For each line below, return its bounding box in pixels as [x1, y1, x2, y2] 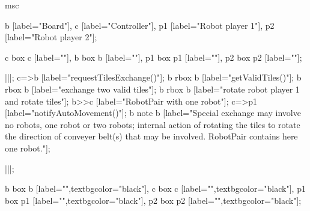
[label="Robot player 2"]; [5, 31, 97, 43]
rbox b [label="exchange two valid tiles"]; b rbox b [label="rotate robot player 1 [5, 82, 300, 95]
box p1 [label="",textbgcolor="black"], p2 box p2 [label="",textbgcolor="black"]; [5, 194, 302, 206]
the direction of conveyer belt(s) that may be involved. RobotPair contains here [5, 130, 298, 142]
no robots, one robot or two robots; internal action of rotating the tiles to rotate [5, 118, 300, 130]
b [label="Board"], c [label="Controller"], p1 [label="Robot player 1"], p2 [5, 19, 275, 31]
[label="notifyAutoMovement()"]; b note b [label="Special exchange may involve [5, 106, 301, 119]
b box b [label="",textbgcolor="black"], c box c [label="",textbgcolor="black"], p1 [5, 182, 306, 195]
